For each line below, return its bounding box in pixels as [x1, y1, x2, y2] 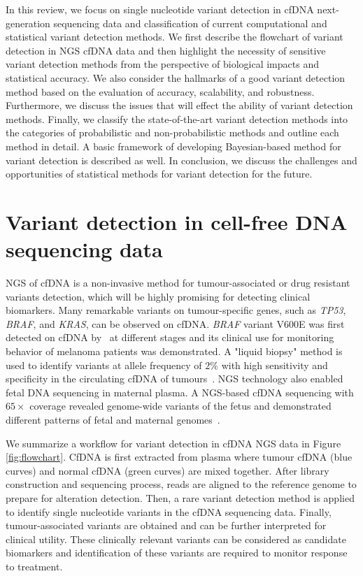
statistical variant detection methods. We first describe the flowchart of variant [6, 29, 343, 44]
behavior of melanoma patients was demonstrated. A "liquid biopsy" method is [6, 344, 343, 358]
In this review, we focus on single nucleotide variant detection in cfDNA [6, 2, 314, 16]
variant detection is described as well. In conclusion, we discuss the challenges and [6, 152, 357, 167]
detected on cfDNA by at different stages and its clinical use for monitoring [6, 330, 334, 345]
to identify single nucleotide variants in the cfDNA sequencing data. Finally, [6, 504, 332, 519]
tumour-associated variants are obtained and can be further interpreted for [6, 518, 327, 533]
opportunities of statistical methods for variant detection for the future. [6, 166, 313, 181]
